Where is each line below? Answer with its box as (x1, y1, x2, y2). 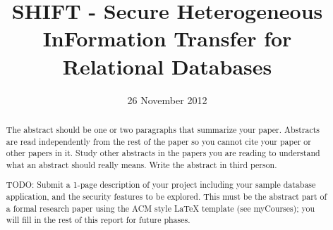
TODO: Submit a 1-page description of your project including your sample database (6, 179, 316, 191)
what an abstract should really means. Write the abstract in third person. (6, 158, 277, 170)
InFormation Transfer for (42, 24, 292, 53)
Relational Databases (62, 51, 272, 80)
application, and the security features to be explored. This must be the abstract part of (6, 191, 327, 203)
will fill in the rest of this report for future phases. (6, 214, 190, 226)
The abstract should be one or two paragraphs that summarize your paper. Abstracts (6, 123, 320, 135)
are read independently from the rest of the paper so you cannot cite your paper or (6, 135, 311, 147)
